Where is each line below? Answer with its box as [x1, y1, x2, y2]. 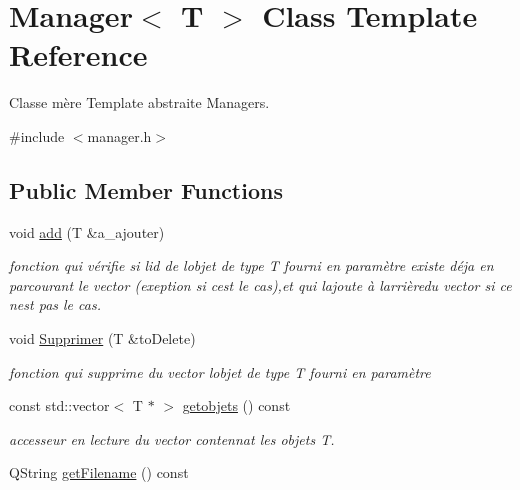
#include [9, 125, 65, 146]
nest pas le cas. [9, 294, 101, 315]
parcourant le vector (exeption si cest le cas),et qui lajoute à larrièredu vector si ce [9, 274, 512, 295]
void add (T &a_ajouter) [9, 221, 165, 242]
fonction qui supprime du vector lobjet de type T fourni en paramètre [9, 361, 431, 382]
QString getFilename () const [9, 462, 189, 483]
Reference [9, 34, 148, 75]
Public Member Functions [9, 174, 283, 205]
